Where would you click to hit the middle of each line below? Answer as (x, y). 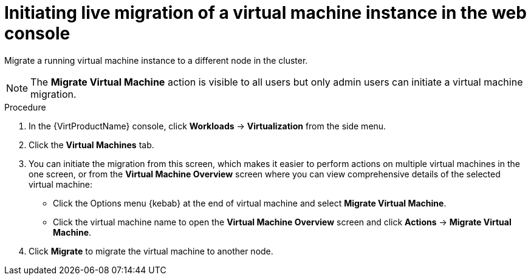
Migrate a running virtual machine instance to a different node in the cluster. (156, 60)
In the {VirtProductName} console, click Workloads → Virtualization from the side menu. (207, 126)
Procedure (25, 107)
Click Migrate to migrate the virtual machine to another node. (151, 251)
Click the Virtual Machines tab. (91, 145)
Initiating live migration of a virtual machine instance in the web (265, 13)
